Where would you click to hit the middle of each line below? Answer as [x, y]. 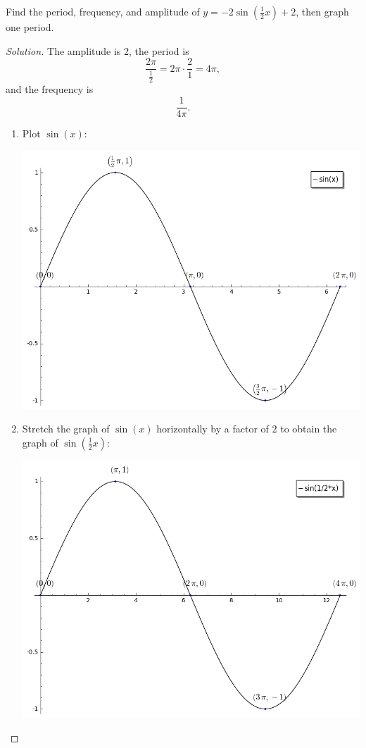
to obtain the [309, 429]
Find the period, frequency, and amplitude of [103, 11]
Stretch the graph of [66, 429]
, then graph [322, 11]
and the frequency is [50, 89]
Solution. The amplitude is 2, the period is [97, 50]
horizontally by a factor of [213, 429]
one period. [30, 27]
